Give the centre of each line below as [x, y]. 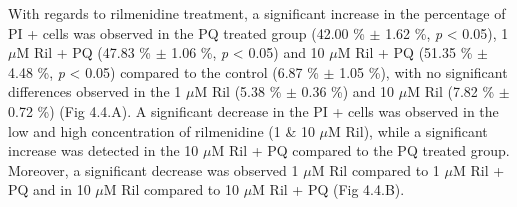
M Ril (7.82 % [451, 91]
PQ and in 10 [49, 189]
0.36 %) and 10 [348, 91]
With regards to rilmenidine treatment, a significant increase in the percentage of [257, 13]
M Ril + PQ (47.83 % [84, 52]
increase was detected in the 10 [103, 150]
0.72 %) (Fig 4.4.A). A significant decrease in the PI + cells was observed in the [253, 110]
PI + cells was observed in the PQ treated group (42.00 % [186, 32]
